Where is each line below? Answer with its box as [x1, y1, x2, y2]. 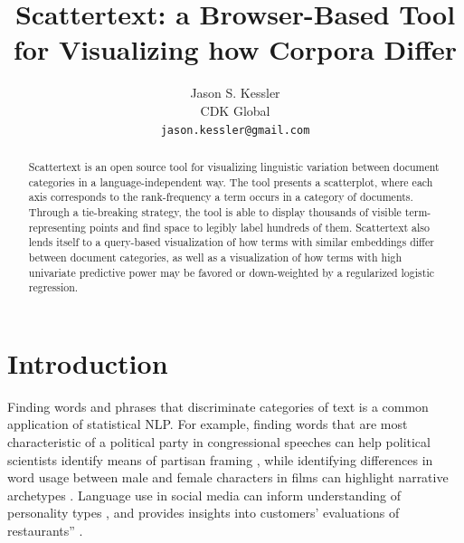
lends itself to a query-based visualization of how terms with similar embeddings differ [28, 234, 434, 250]
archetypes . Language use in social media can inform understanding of [7, 485, 402, 504]
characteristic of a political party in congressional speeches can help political [7, 432, 431, 451]
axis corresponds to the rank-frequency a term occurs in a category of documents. [28, 189, 413, 205]
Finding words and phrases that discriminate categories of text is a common [7, 396, 429, 415]
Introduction [7, 344, 168, 381]
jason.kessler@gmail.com [160, 123, 310, 137]
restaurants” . [7, 520, 83, 539]
